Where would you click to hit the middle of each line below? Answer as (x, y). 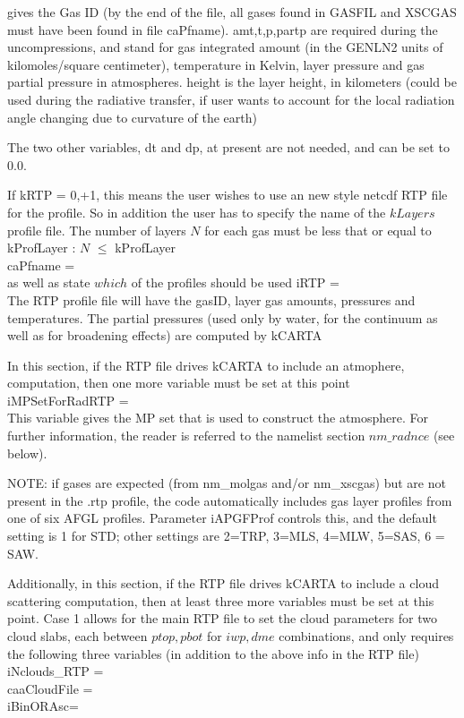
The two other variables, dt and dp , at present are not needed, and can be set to (228, 147)
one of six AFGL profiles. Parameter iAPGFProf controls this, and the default (222, 518)
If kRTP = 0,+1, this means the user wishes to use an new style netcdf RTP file (228, 195)
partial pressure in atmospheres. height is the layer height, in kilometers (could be (232, 82)
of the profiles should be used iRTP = (235, 282)
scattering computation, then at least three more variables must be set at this (221, 600)
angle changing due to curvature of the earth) (132, 117)
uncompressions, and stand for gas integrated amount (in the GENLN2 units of (225, 47)
